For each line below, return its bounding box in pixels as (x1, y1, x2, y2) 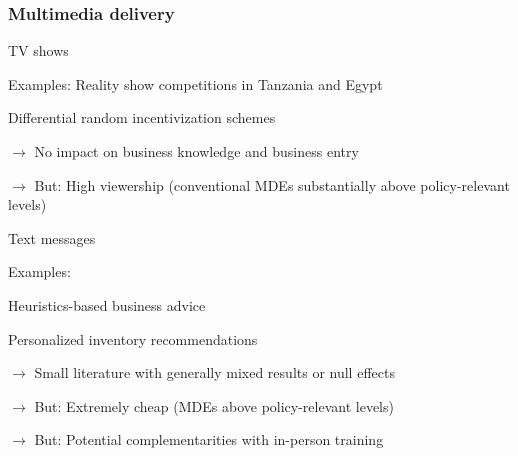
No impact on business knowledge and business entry (34, 141, 359, 161)
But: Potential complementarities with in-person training (34, 429, 384, 450)
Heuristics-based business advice (8, 294, 206, 315)
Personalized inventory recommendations (8, 328, 258, 349)
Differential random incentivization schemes (8, 107, 276, 128)
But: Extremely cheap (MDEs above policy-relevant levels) (34, 395, 394, 416)
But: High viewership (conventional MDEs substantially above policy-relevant (34, 174, 510, 195)
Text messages (8, 227, 96, 248)
